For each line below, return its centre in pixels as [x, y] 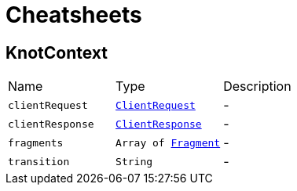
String [134, 161]
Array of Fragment [168, 142]
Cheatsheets [74, 15]
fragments [36, 142]
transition [39, 161]
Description [257, 86]
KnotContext [57, 52]
